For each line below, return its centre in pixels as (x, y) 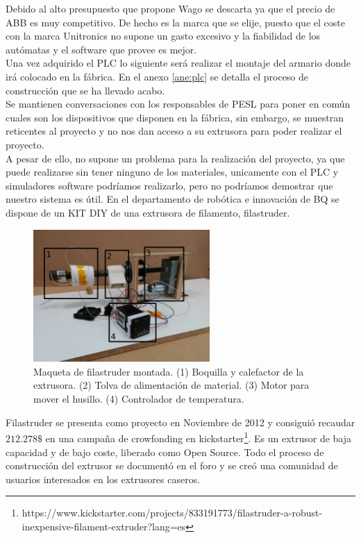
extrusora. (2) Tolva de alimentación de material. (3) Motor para (171, 385)
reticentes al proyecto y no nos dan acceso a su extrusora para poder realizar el (174, 131)
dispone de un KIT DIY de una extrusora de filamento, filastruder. (148, 212)
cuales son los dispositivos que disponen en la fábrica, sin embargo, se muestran (175, 117)
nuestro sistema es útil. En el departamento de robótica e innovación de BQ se (173, 199)
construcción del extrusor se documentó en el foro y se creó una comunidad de (172, 465)
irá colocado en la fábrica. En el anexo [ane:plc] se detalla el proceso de (157, 76)
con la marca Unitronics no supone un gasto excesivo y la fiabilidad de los (163, 36)
